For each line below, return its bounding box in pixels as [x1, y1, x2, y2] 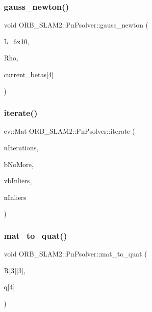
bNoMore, [4, 159, 34, 169]
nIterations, [4, 142, 39, 152]
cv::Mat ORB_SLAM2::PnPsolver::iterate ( [4, 126, 135, 136]
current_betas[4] [4, 69, 54, 79]
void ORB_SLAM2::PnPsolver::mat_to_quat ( [4, 249, 147, 259]
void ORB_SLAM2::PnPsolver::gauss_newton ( [4, 20, 149, 30]
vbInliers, [4, 175, 32, 186]
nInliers [4, 192, 26, 202]
